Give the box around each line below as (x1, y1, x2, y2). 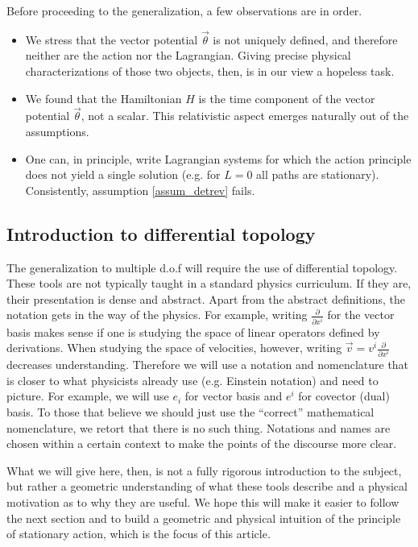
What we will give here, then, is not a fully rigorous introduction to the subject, (6, 462, 402, 479)
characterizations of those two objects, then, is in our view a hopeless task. (25, 63, 395, 79)
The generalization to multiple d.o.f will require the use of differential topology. (6, 259, 398, 276)
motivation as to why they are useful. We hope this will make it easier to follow (6, 493, 399, 510)
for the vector (327, 306, 395, 323)
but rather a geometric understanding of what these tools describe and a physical (6, 478, 408, 495)
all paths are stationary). (256, 166, 379, 183)
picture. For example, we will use (6, 387, 169, 404)
